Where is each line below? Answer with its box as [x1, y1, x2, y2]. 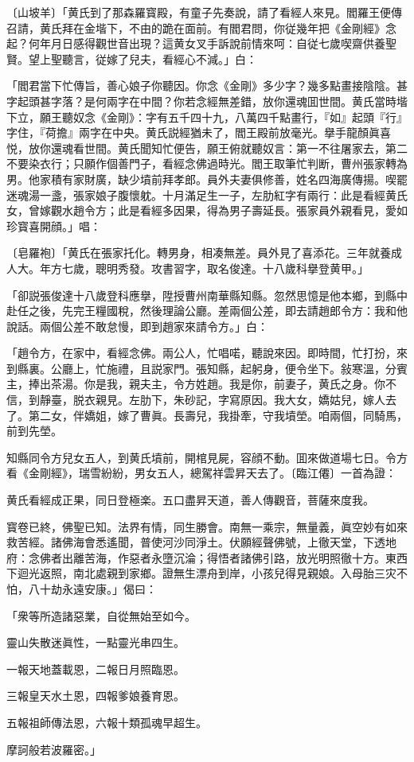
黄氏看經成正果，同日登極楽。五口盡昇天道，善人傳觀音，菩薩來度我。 [6, 492, 374, 508]
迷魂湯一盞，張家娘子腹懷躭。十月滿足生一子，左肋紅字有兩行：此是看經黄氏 [6, 186, 408, 203]
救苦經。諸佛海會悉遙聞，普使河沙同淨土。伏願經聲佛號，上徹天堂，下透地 [6, 534, 396, 550]
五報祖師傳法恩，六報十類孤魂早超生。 [6, 713, 207, 730]
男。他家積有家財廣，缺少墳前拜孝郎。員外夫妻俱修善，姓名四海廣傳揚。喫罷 [6, 170, 408, 187]
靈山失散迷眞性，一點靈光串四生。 [6, 634, 185, 651]
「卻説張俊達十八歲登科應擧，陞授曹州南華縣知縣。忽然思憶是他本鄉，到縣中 [6, 286, 408, 303]
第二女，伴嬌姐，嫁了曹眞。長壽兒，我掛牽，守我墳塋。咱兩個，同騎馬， [28, 406, 408, 423]
